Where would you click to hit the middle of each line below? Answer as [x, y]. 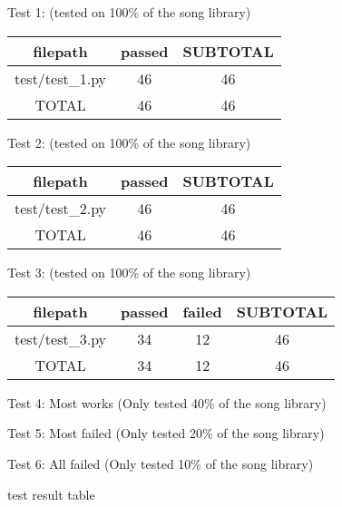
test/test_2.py [61, 209]
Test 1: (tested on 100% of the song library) [129, 12]
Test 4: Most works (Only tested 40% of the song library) [167, 402]
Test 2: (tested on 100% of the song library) [129, 142]
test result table [51, 494]
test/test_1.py [61, 78]
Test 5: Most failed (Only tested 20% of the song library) [166, 433]
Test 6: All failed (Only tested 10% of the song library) [161, 463]
